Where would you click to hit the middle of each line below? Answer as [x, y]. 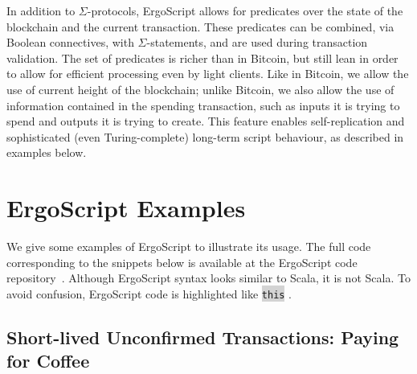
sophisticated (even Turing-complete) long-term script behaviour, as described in [205, 136]
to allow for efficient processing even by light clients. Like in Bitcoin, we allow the [208, 74]
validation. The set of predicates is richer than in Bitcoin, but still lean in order [202, 58]
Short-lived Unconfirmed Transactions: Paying [203, 337]
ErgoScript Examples [126, 208]
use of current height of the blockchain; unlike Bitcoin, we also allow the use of [200, 89]
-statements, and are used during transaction [257, 42]
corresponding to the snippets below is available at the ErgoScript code [182, 262]
